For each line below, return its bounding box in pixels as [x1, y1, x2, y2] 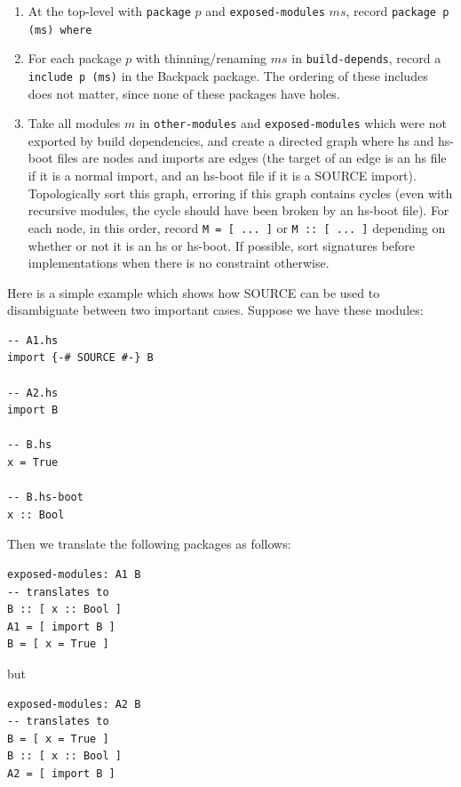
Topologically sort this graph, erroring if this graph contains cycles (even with [28, 183, 453, 202]
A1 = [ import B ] [7, 620, 115, 633]
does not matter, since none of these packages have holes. [28, 84, 340, 102]
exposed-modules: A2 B [7, 697, 141, 711]
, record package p [346, 2, 449, 20]
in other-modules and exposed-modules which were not [139, 114, 447, 133]
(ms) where [28, 23, 92, 36]
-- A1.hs [7, 333, 59, 347]
